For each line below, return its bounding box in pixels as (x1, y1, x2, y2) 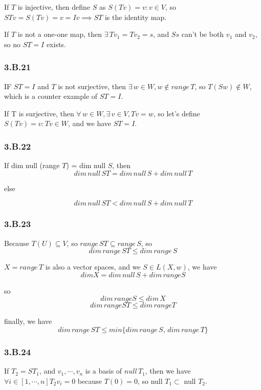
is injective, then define (17, 2, 91, 12)
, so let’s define (153, 108, 200, 118)
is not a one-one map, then (17, 29, 102, 39)
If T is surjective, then (4, 108, 74, 118)
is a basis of (85, 365, 122, 376)
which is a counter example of (4, 91, 98, 101)
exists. (46, 38, 66, 49)
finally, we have (4, 316, 52, 326)
